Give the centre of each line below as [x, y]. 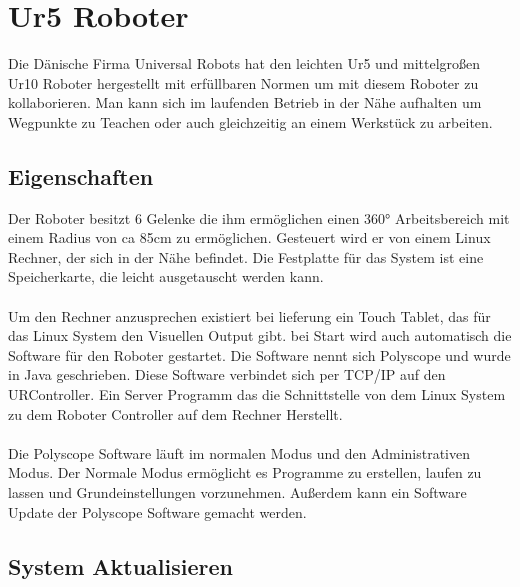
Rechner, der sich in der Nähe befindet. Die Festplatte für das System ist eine [246, 256]
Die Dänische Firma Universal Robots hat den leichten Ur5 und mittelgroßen [244, 63]
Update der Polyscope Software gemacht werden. [157, 511]
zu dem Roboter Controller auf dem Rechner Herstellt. [175, 413]
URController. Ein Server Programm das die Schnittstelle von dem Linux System [257, 394]
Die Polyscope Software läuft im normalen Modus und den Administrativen [239, 452]
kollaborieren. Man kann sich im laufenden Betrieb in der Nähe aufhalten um [245, 102]
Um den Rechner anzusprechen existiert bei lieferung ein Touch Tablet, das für [249, 315]
